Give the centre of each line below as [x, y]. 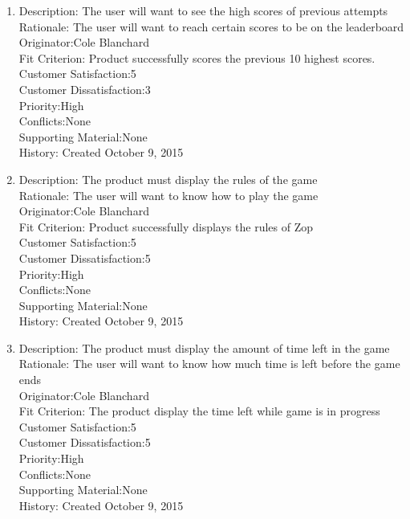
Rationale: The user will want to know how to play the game [168, 195]
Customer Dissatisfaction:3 [85, 89]
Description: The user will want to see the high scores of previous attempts [203, 10]
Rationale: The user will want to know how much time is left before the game [209, 364]
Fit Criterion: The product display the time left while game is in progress [199, 411]
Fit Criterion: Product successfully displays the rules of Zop [166, 226]
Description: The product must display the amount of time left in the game [204, 347]
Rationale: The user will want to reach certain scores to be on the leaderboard [211, 26]
